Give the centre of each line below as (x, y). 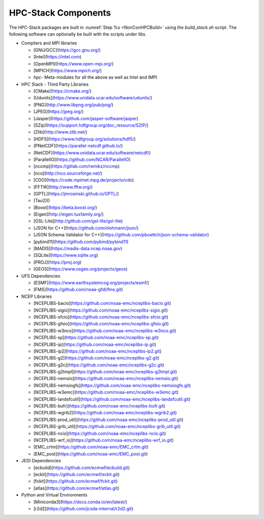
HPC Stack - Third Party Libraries (55, 84)
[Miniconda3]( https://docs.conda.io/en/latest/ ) (80, 502)
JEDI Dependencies (41, 461)
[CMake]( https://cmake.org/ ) (62, 91)
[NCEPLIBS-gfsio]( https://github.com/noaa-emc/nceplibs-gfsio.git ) (101, 324)
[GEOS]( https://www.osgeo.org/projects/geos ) (80, 269)
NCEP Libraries (37, 296)
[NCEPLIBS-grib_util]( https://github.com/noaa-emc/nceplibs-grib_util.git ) (107, 427)
